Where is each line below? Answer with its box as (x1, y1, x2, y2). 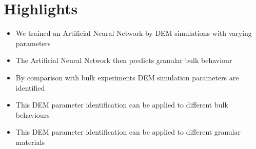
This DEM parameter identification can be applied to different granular (15, 126, 241, 137)
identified (15, 82, 45, 93)
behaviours (15, 109, 50, 120)
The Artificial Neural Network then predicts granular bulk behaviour (15, 55, 232, 66)
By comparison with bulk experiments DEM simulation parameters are (15, 72, 239, 82)
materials (15, 136, 45, 147)
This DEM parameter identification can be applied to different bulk (15, 99, 228, 110)
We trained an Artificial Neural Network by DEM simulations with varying (15, 28, 252, 38)
